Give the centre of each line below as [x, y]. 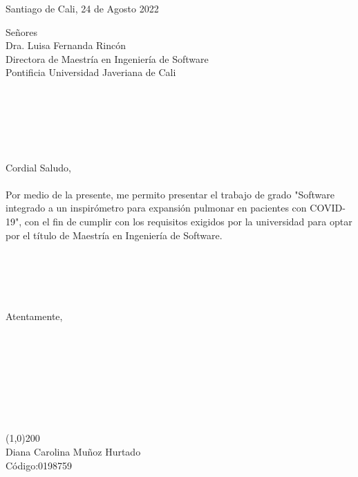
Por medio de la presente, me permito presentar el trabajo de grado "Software [170, 194]
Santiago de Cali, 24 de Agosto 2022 [82, 8]
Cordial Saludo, [38, 167]
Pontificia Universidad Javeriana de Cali [91, 72]
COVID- [328, 208]
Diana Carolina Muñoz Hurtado [73, 451]
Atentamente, [34, 316]
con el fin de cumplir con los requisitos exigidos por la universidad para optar [188, 221]
